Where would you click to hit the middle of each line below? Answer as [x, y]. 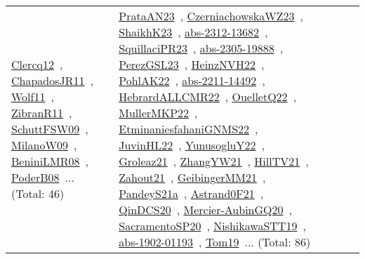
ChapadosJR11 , [53, 80]
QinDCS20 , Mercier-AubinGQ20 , [205, 210]
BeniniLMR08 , [50, 161]
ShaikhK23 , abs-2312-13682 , [193, 32]
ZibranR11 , [42, 113]
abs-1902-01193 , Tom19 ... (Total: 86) [215, 242]
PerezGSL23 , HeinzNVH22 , [192, 64]
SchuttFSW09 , [50, 129]
